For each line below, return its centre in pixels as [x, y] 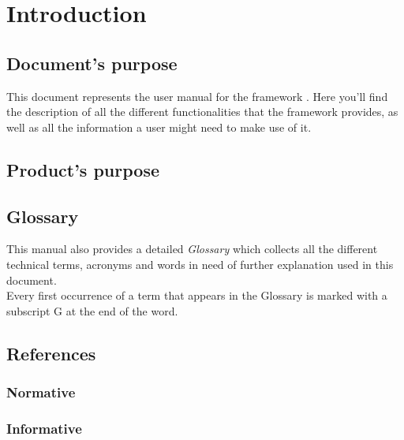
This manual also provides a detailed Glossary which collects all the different [192, 249]
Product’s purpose [83, 169]
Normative [41, 392]
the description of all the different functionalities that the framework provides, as [202, 112]
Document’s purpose [92, 63]
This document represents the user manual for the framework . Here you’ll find [197, 96]
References [51, 353]
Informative [44, 428]
